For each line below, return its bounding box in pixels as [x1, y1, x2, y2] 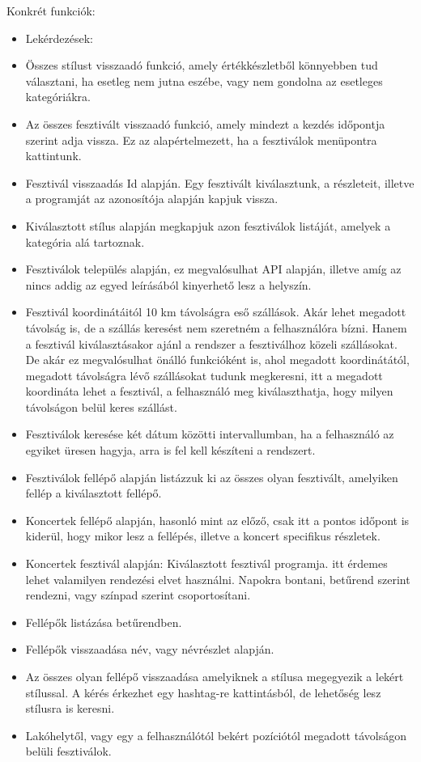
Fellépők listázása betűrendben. [25, 613, 182, 630]
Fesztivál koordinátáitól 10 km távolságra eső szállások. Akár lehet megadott [25, 303, 406, 320]
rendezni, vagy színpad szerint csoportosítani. [25, 586, 251, 603]
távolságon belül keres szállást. [25, 398, 177, 415]
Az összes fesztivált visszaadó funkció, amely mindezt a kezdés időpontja [25, 115, 385, 132]
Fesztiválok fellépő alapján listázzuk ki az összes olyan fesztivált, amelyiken [25, 468, 398, 485]
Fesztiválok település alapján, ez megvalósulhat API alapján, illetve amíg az [25, 260, 402, 277]
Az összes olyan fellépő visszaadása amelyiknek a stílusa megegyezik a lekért [25, 668, 404, 684]
